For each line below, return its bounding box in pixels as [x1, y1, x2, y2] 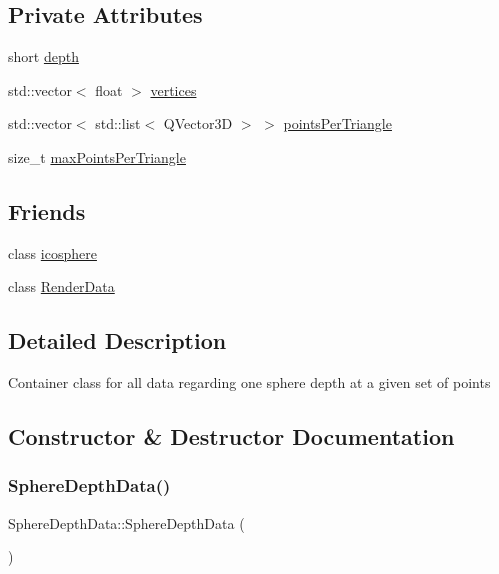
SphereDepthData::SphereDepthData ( [8, 512, 245, 533]
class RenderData [8, 276, 115, 297]
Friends [8, 195, 86, 226]
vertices [150, 79, 197, 100]
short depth [8, 46, 79, 67]
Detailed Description [8, 325, 227, 356]
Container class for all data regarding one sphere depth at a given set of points [8, 372, 491, 393]
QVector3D [163, 113, 233, 134]
